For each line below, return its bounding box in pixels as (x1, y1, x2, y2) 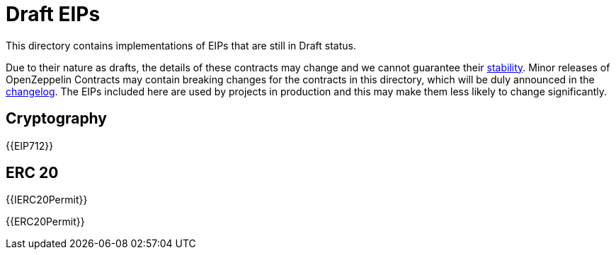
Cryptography (6, 109, 107, 128)
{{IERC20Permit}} (6, 194, 88, 206)
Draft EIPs (6, 2, 101, 26)
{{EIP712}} (6, 139, 54, 152)
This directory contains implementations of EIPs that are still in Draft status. (6, 39, 356, 52)
